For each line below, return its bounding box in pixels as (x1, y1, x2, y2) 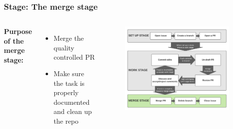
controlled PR (53, 52, 95, 62)
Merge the (53, 33, 84, 43)
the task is (53, 78, 85, 88)
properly (53, 87, 79, 97)
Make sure (53, 68, 84, 78)
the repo (53, 115, 79, 126)
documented (53, 97, 90, 107)
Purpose (4, 26, 32, 36)
